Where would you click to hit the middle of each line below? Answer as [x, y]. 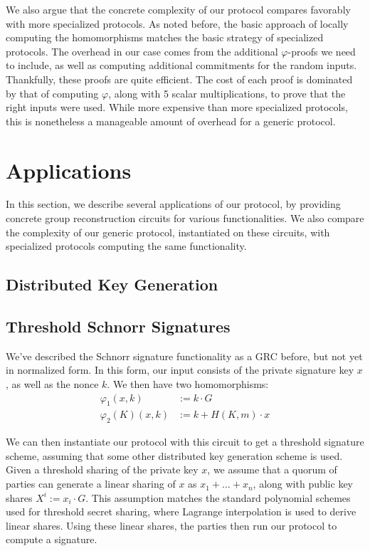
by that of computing [52, 93]
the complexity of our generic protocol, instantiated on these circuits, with [168, 232]
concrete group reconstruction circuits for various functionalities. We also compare [185, 218]
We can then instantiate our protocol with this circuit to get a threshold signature [185, 442]
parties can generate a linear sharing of [91, 484]
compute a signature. [52, 539]
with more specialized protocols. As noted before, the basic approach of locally [177, 23]
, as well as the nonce [52, 384]
